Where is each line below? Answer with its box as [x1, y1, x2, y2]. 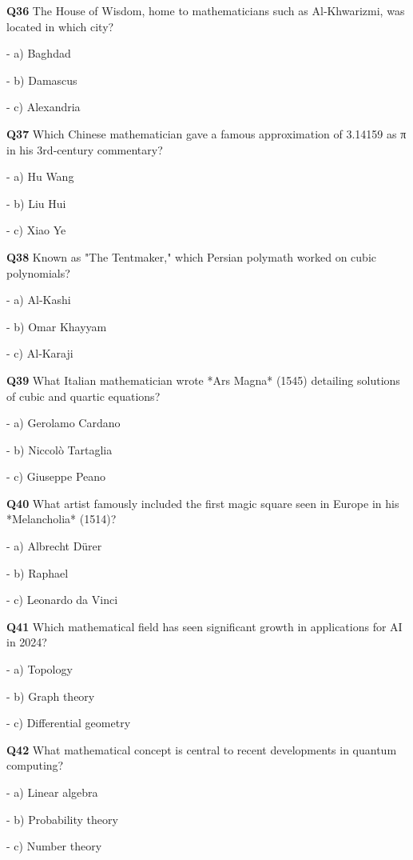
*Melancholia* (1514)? [6, 510, 117, 527]
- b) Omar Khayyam [6, 318, 107, 334]
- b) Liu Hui [6, 194, 66, 211]
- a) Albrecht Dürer [6, 538, 102, 554]
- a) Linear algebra [6, 784, 98, 800]
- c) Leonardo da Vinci [6, 591, 118, 608]
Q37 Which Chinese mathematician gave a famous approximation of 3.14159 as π [6, 125, 407, 142]
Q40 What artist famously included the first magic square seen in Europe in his [6, 494, 399, 511]
